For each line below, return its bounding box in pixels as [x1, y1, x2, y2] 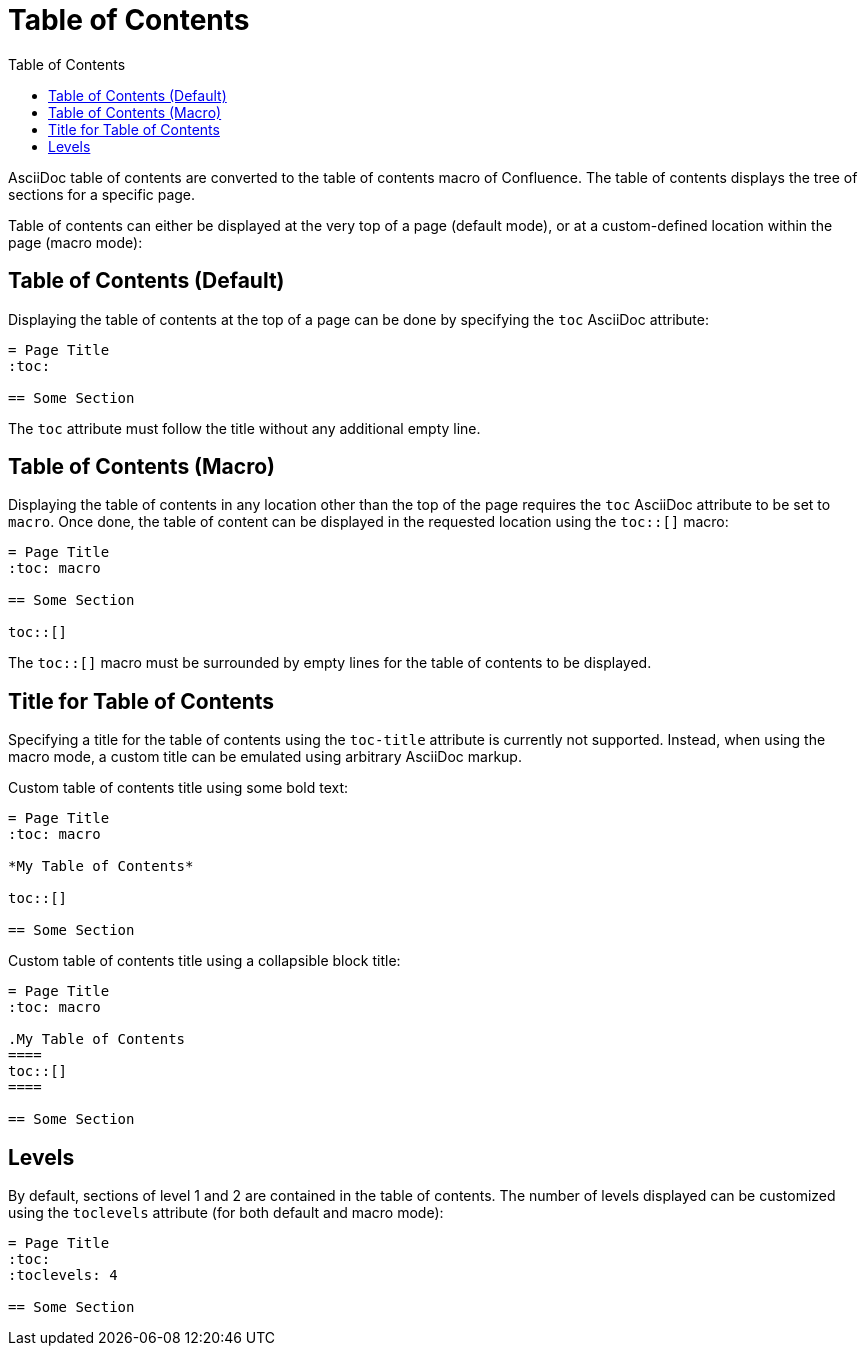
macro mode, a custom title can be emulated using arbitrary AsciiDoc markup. [8, 748, 522, 766]
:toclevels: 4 [8, 1267, 118, 1284]
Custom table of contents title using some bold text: [8, 779, 349, 797]
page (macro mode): [8, 233, 143, 251]
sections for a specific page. [8, 185, 196, 203]
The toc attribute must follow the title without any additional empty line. [8, 419, 481, 437]
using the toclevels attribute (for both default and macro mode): [8, 1204, 444, 1222]
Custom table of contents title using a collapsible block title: [8, 952, 401, 970]
